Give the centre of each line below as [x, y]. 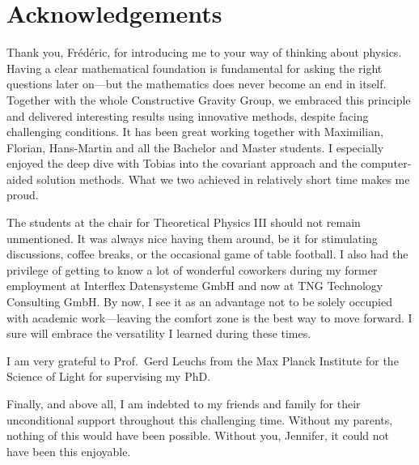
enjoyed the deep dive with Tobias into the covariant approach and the [182, 163]
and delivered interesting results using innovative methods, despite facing [188, 115]
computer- [386, 163]
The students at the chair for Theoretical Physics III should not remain [184, 222]
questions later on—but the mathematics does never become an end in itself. [197, 84]
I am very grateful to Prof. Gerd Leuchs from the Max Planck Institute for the [203, 360]
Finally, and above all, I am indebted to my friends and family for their [184, 403]
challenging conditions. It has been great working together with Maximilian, [195, 132]
